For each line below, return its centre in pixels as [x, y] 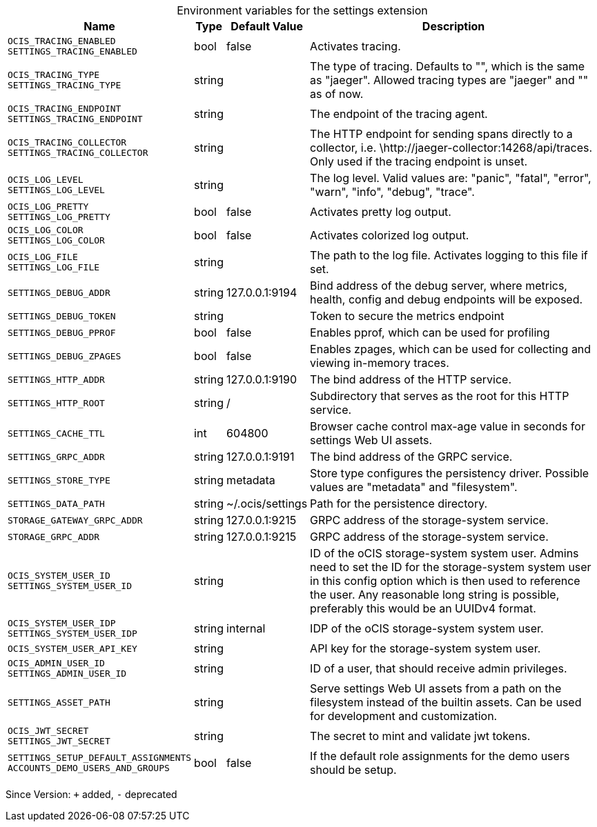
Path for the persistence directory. [399, 504]
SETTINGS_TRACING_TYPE [65, 85]
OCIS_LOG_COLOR [46, 230]
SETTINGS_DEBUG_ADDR [59, 292]
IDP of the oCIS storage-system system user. [427, 628]
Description [453, 26]
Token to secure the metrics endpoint [407, 316]
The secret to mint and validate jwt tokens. [420, 736]
